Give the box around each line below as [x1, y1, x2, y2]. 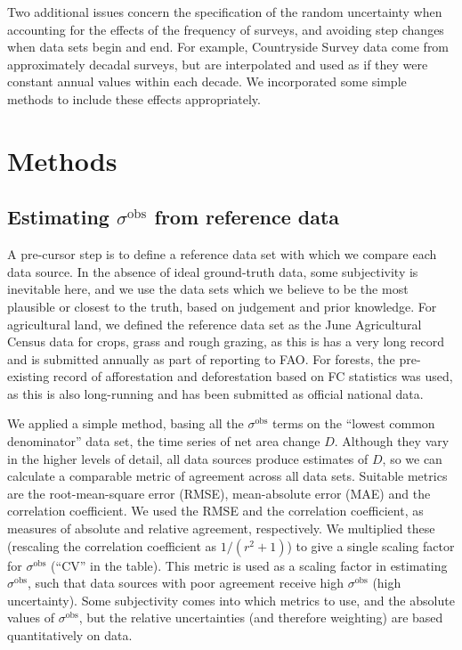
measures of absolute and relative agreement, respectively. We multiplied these [7, 519, 435, 538]
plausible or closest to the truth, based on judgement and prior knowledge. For [7, 297, 437, 315]
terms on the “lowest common [272, 414, 435, 433]
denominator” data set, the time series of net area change [7, 432, 320, 451]
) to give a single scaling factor [287, 536, 455, 555]
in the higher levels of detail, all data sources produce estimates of [7, 449, 369, 467]
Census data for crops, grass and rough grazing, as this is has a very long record [7, 332, 444, 351]
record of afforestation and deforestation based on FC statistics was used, [53, 367, 453, 386]
